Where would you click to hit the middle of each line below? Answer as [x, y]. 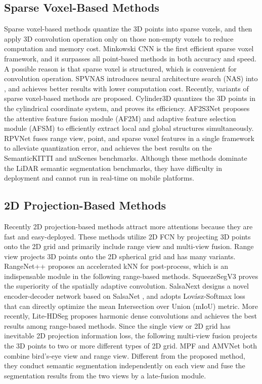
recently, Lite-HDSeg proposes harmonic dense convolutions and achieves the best [130, 316]
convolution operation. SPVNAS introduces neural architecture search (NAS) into [131, 78]
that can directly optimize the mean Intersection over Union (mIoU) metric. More [131, 306]
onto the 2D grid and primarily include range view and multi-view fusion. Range [129, 246]
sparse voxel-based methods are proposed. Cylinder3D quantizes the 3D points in [130, 98]
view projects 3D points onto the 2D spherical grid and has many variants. [120, 256]
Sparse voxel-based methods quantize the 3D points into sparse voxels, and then [128, 29]
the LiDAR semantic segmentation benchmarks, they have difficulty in [113, 168]
